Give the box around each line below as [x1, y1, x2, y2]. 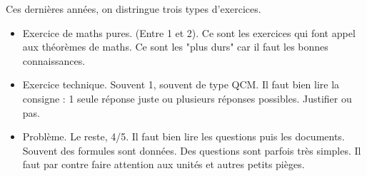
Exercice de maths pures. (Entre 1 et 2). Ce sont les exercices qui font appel [22, 25, 356, 40]
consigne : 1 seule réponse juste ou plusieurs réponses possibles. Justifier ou [22, 90, 352, 105]
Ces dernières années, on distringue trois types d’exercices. [6, 1, 261, 16]
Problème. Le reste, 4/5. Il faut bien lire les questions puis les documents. [22, 129, 345, 144]
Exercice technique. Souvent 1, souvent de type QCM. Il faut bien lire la [22, 77, 340, 92]
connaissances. [22, 53, 86, 68]
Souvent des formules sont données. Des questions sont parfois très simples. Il [22, 143, 361, 157]
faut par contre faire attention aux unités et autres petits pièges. [22, 157, 305, 172]
